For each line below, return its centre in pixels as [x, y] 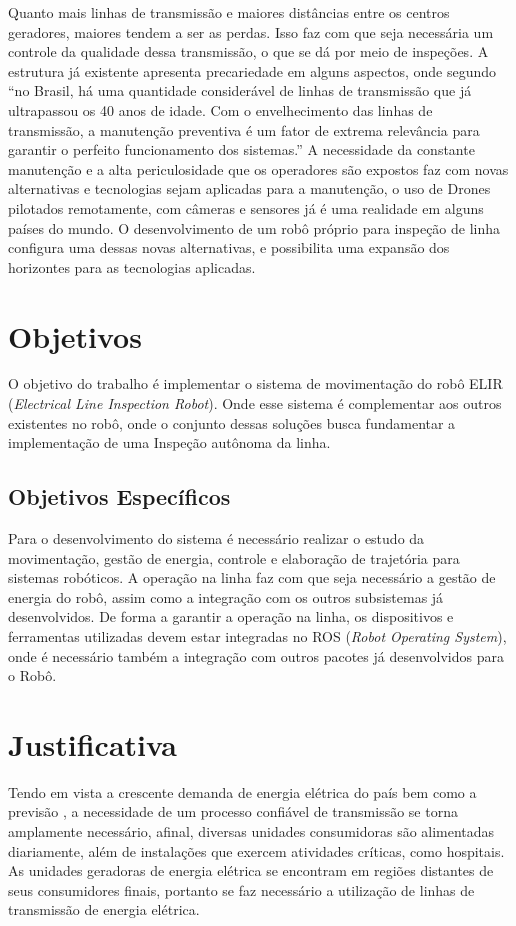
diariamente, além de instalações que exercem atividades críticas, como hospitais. [256, 850]
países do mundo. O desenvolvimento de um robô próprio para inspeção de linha [254, 227]
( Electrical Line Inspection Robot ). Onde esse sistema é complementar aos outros [255, 403]
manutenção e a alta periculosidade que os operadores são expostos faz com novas [258, 168]
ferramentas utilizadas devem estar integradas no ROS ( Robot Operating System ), [257, 635]
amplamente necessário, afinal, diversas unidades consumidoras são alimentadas [251, 831]
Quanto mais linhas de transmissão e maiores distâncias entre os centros [229, 12]
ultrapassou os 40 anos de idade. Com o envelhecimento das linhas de [220, 109]
